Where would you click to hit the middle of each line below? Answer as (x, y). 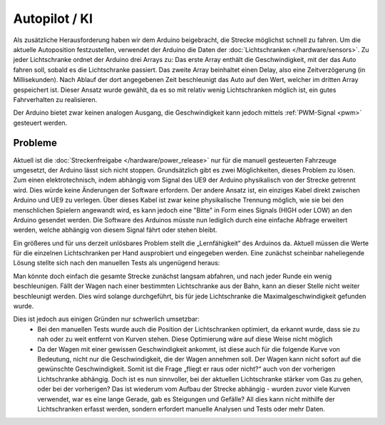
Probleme (35, 143)
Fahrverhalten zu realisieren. (55, 99)
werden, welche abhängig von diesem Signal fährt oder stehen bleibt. (115, 230)
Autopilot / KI (53, 19)
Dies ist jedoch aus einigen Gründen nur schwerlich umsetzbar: (106, 319)
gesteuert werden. (40, 123)
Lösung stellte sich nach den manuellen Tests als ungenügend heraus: (117, 263)
